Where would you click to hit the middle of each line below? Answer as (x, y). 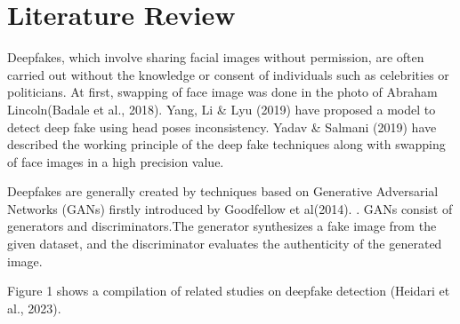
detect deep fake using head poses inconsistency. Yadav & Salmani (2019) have (222, 126)
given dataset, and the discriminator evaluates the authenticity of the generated (225, 244)
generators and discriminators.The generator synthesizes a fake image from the (222, 226)
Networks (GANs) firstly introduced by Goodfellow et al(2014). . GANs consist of (230, 208)
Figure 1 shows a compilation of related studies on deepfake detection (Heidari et (229, 291)
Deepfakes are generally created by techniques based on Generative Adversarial (223, 191)
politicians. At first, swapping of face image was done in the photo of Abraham (222, 92)
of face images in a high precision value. (116, 161)
